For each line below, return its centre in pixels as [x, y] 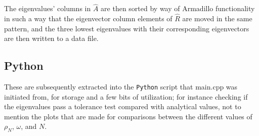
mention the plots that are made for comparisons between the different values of [128, 116]
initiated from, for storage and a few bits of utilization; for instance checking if [126, 96]
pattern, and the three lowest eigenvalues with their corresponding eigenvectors [127, 28]
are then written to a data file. [51, 38]
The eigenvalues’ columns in [48, 8]
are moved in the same [217, 18]
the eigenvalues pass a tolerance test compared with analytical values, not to [123, 106]
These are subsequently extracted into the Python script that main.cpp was [121, 87]
